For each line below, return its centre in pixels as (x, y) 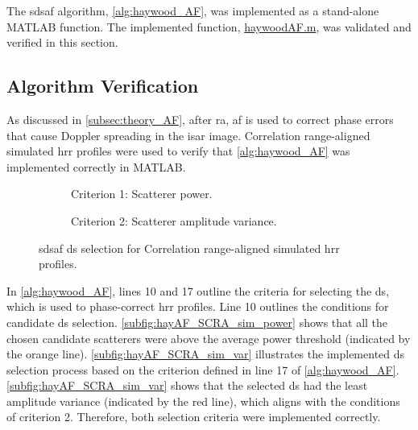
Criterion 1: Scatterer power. (142, 194)
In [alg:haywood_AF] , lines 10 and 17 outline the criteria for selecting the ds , (198, 290)
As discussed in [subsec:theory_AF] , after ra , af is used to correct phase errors (200, 119)
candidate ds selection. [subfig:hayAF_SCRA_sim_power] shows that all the (197, 322)
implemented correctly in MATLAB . (96, 166)
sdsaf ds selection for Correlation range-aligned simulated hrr (189, 248)
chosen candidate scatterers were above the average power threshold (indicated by (209, 338)
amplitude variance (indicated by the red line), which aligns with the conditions (203, 401)
